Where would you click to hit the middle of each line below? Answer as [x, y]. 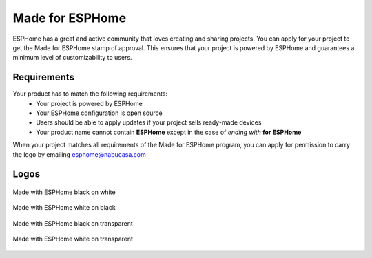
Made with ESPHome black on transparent [73, 223]
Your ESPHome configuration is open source [99, 113]
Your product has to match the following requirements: [90, 94]
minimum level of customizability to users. [72, 58]
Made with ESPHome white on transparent [73, 239]
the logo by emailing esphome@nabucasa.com [79, 154]
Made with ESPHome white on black [64, 208]
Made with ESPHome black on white [64, 192]
